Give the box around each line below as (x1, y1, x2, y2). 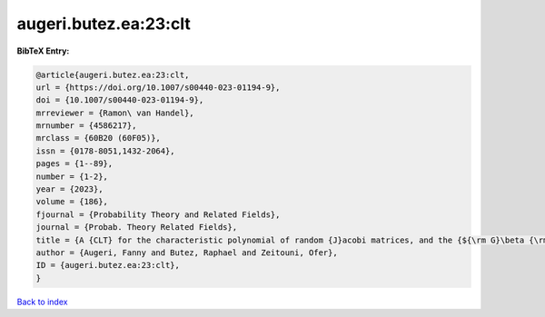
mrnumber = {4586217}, (35, 121, 137, 131)
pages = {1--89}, (35, 159, 114, 169)
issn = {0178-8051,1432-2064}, (35, 145, 176, 156)
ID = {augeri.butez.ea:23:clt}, (35, 260, 181, 271)
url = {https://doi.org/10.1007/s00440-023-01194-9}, (35, 82, 281, 93)
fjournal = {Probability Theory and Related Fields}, (35, 209, 281, 220)
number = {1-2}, (35, 171, 109, 182)
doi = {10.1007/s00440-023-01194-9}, (35, 95, 204, 105)
